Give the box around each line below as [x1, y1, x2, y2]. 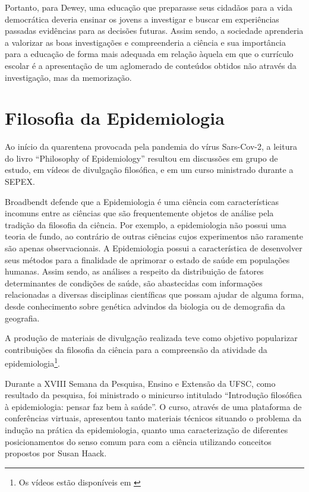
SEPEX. [5, 175, 35, 188]
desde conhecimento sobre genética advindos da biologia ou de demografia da [5, 300, 285, 312]
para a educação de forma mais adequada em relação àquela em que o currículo [5, 48, 294, 60]
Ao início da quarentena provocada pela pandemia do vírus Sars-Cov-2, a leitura [5, 140, 297, 153]
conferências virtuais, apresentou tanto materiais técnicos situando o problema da [5, 412, 302, 424]
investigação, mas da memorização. [5, 71, 132, 83]
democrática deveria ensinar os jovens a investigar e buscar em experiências [5, 12, 279, 25]
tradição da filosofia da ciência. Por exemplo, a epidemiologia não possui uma [5, 218, 286, 231]
